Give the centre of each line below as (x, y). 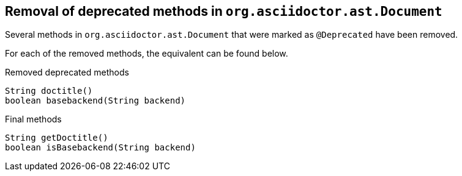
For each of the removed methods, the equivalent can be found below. (147, 54)
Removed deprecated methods (67, 72)
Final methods (33, 119)
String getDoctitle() (57, 138)
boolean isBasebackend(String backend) (100, 148)
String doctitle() (49, 91)
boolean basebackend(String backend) (95, 101)
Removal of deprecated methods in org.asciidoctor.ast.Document (224, 11)
